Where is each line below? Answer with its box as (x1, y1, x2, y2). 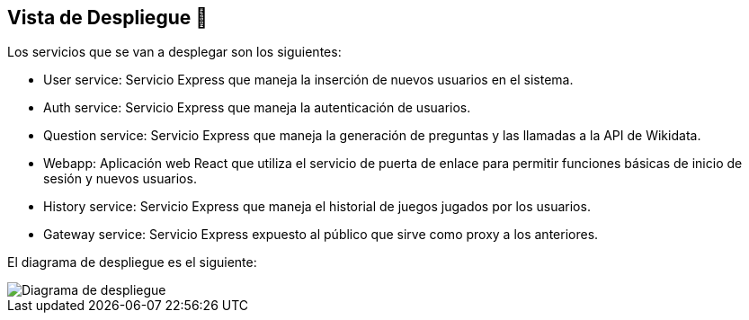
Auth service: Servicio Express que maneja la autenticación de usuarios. (43, 100, 471, 116)
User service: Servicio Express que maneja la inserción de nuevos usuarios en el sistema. (43, 72, 574, 88)
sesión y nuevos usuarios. (43, 171, 197, 187)
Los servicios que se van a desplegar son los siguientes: (7, 44, 342, 60)
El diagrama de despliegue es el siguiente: (7, 254, 257, 271)
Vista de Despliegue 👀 (7, 6, 208, 29)
